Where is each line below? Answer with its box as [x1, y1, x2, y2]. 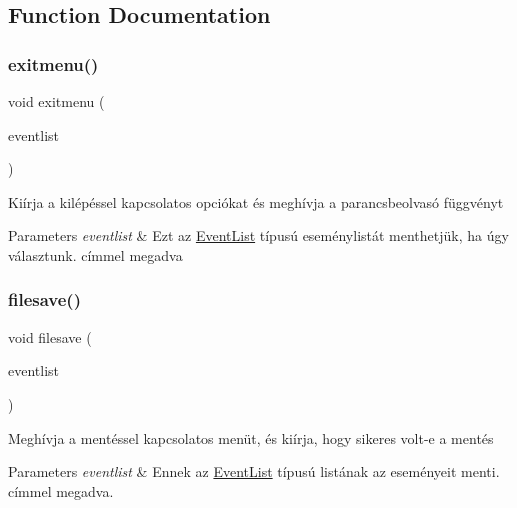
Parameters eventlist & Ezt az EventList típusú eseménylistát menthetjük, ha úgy [8, 225, 509, 246]
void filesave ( [8, 326, 92, 347]
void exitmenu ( [8, 91, 105, 111]
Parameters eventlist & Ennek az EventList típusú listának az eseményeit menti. [8, 461, 500, 482]
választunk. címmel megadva [8, 244, 183, 265]
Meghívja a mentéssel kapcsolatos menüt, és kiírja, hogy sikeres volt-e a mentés [8, 427, 494, 448]
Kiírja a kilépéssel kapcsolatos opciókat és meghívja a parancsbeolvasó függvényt [8, 191, 504, 212]
